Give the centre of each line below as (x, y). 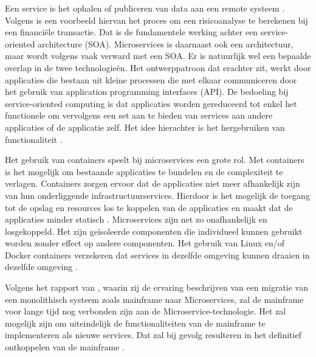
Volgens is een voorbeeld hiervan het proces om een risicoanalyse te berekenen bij (156, 20)
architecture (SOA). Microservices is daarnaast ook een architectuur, (166, 43)
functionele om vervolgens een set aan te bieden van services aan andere (139, 115)
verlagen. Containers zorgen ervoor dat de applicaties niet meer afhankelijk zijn (153, 183)
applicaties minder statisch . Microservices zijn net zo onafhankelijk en (136, 219)
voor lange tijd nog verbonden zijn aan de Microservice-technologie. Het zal (146, 311)
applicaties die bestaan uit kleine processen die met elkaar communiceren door (151, 79)
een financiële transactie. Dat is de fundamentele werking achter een (132, 32)
